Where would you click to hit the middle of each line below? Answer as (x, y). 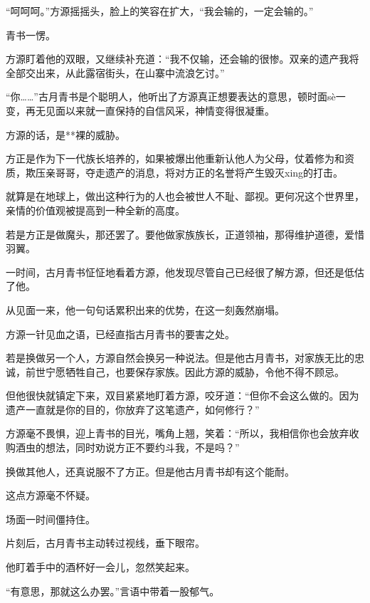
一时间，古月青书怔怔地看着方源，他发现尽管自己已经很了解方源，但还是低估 (185, 272)
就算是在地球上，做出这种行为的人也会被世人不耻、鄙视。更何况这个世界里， (185, 196)
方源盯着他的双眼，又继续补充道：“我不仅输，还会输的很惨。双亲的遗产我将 (183, 59)
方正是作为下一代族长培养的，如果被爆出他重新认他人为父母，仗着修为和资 (180, 158)
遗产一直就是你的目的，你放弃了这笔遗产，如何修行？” (133, 409)
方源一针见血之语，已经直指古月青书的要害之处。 (120, 334)
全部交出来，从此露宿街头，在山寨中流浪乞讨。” (115, 72)
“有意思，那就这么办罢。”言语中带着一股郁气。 (113, 591)
